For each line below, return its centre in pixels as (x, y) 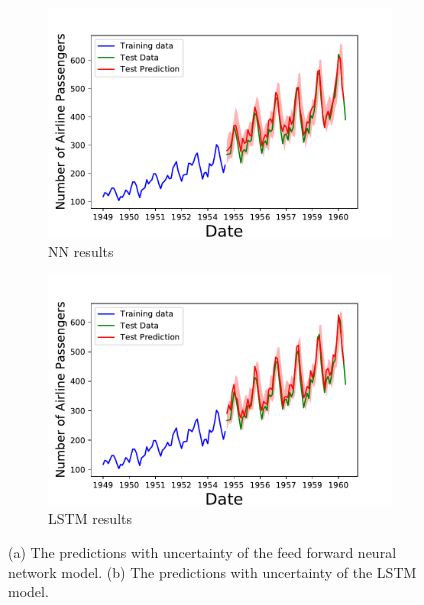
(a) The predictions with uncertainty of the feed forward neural (202, 552)
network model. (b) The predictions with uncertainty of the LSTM (212, 571)
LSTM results (90, 518)
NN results (81, 250)
